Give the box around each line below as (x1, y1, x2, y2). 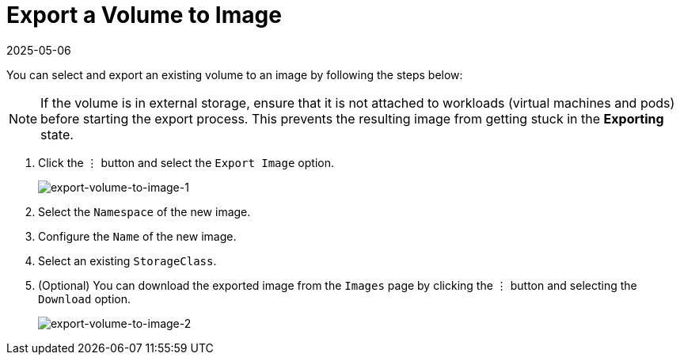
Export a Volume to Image (6, 2, 282, 28)
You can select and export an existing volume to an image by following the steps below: (6, 67, 463, 82)
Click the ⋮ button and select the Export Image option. (38, 155, 334, 169)
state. (40, 126, 74, 142)
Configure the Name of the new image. (38, 229, 237, 243)
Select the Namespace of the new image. (38, 204, 251, 218)
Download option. (38, 291, 131, 306)
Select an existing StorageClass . (38, 253, 217, 268)
